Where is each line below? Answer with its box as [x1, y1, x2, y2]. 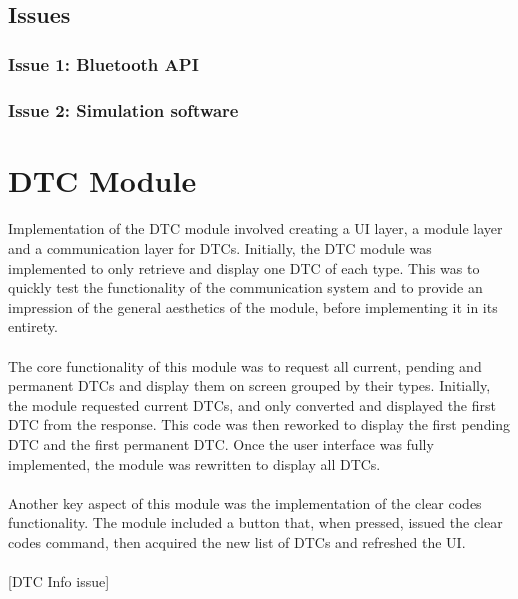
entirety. [8, 316, 58, 337]
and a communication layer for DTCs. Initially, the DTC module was [8, 238, 432, 259]
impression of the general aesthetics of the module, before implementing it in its [8, 296, 498, 317]
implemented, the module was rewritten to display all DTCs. [8, 453, 381, 474]
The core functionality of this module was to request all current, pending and [8, 355, 482, 376]
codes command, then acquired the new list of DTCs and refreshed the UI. [8, 531, 466, 552]
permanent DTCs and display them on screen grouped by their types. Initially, [8, 375, 491, 396]
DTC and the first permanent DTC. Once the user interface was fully [8, 433, 434, 454]
